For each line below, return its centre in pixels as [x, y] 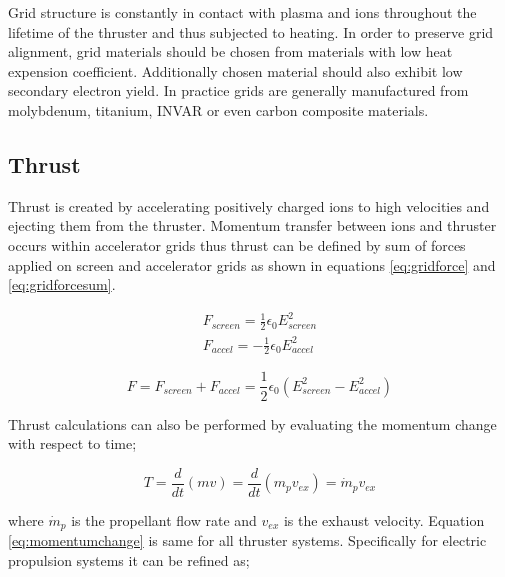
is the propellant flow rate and [164, 519]
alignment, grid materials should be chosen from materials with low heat [230, 51]
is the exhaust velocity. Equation [384, 519]
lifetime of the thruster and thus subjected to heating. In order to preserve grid [251, 31]
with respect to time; [72, 443]
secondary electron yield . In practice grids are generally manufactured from [238, 90]
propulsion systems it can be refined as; [129, 559]
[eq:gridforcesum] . [62, 284]
